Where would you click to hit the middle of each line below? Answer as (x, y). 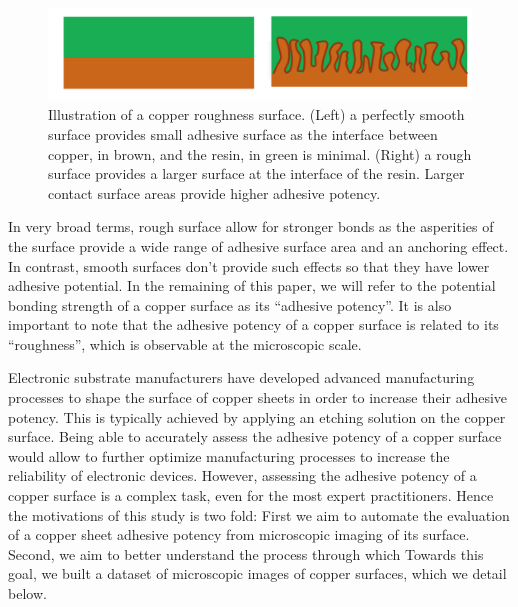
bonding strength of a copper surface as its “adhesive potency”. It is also (230, 304)
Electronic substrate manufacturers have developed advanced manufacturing (241, 377)
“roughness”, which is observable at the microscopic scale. (185, 343)
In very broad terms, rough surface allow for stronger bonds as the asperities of (251, 226)
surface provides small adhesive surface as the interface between (243, 133)
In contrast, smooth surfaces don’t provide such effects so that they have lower (249, 265)
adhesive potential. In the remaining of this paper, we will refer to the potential (252, 285)
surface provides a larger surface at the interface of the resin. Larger (256, 173)
